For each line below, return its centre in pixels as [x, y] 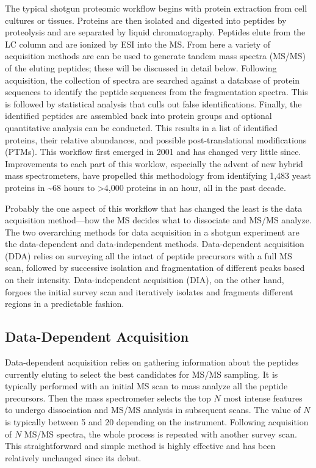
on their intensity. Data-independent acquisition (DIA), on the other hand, [145, 280]
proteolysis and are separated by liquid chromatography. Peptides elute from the [155, 32]
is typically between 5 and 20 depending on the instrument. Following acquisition [157, 422]
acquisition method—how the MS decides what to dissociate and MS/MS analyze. [158, 220]
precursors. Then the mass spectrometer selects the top [108, 398]
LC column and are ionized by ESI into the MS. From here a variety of [138, 44]
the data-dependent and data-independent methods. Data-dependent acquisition [155, 244]
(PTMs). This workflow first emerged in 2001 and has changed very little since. [153, 152]
